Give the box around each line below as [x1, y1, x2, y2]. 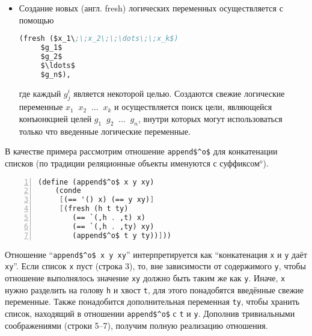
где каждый [19, 87, 61, 99]
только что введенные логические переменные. [19, 124, 191, 137]
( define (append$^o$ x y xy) [38, 177, 154, 186]
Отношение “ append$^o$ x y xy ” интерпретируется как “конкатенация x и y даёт [5, 248, 307, 260]
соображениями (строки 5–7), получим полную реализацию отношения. [5, 319, 268, 331]
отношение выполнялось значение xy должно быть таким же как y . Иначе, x [5, 272, 286, 284]
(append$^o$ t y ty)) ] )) [72, 231, 171, 240]
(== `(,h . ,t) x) [72, 213, 145, 222]
